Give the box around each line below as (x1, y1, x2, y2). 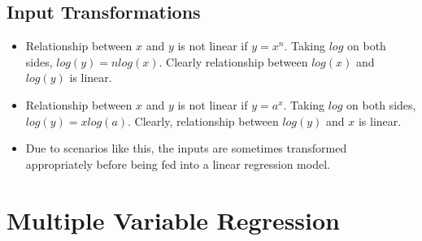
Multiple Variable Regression (7, 203, 341, 236)
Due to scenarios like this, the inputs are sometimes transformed (25, 140, 347, 157)
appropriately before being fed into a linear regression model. (25, 155, 330, 172)
